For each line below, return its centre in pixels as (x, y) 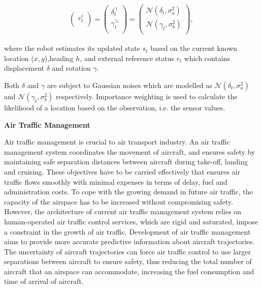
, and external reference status (127, 58)
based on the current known (194, 48)
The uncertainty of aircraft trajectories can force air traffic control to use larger (128, 251)
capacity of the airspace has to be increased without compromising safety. (119, 201)
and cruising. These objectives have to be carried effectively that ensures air (122, 171)
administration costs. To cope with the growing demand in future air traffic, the (128, 192)
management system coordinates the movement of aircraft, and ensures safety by (130, 151)
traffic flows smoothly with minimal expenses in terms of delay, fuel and (116, 181)
